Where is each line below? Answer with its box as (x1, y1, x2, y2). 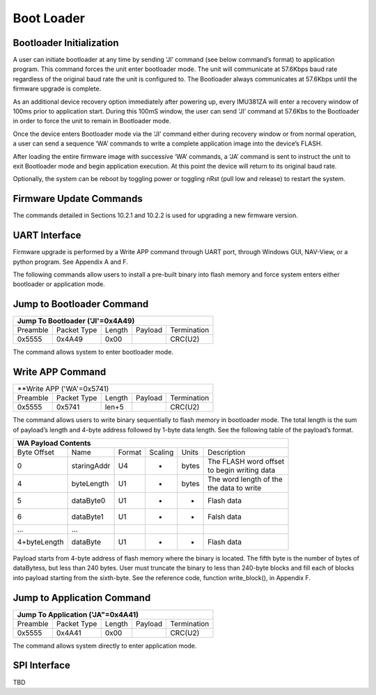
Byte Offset (17, 447, 55, 457)
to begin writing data (207, 465, 276, 475)
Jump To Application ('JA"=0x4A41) (17, 609, 139, 619)
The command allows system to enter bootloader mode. (13, 348, 174, 357)
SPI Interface (13, 659, 71, 671)
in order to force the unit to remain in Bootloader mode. (13, 117, 171, 125)
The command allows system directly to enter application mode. (13, 641, 197, 650)
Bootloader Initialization (13, 37, 119, 49)
